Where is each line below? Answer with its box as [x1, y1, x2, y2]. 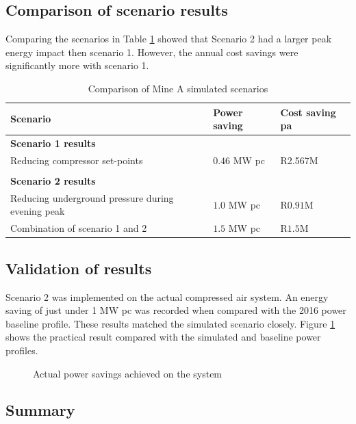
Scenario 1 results [10, 136, 96, 150]
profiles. [5, 343, 38, 357]
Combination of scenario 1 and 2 [10, 221, 147, 235]
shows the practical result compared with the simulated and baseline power [5, 330, 321, 344]
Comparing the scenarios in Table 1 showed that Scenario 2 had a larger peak [5, 31, 332, 46]
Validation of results [5, 257, 152, 278]
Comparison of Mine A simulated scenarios [88, 81, 268, 95]
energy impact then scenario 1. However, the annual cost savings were [5, 44, 298, 59]
